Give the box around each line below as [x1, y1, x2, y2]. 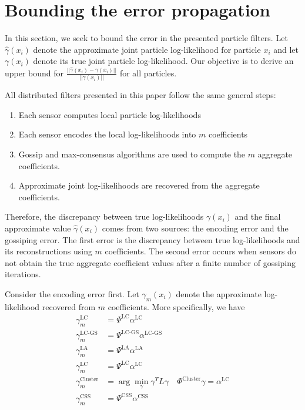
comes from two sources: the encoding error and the [102, 221, 289, 234]
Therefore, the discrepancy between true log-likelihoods [5, 210, 204, 223]
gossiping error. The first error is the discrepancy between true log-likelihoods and [5, 233, 300, 246]
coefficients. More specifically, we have [108, 300, 245, 312]
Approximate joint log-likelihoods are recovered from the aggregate [18, 179, 260, 191]
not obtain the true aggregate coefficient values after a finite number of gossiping [5, 256, 296, 268]
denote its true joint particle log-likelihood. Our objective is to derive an [33, 55, 294, 67]
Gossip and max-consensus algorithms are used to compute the [18, 147, 246, 160]
